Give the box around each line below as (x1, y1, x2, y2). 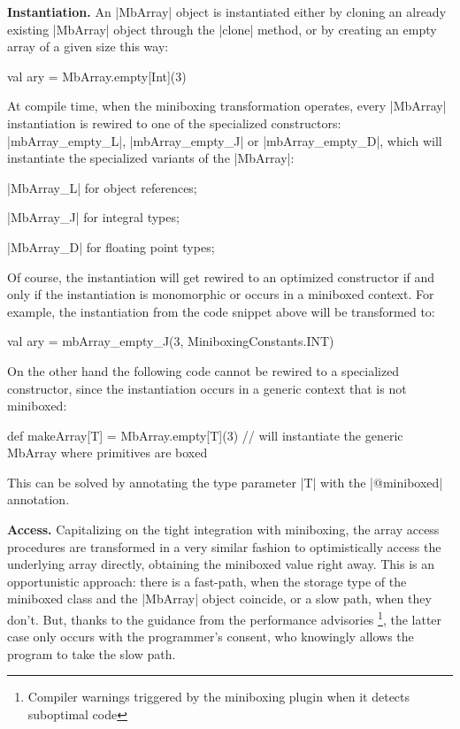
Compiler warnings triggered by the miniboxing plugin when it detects (27, 687, 410, 706)
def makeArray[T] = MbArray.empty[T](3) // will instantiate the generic (7, 426, 403, 444)
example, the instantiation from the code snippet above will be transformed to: (7, 302, 435, 320)
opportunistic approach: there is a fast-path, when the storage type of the (7, 572, 407, 590)
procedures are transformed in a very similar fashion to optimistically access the (7, 537, 441, 556)
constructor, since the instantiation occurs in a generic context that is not (7, 379, 407, 397)
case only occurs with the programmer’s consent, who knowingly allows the (7, 627, 414, 646)
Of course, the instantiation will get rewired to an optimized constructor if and (7, 267, 435, 286)
